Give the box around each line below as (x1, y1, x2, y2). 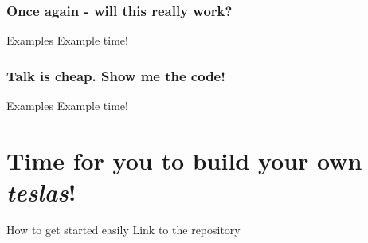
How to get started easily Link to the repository (6, 221, 241, 237)
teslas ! (6, 175, 76, 208)
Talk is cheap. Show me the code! (6, 65, 225, 85)
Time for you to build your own (6, 143, 362, 176)
